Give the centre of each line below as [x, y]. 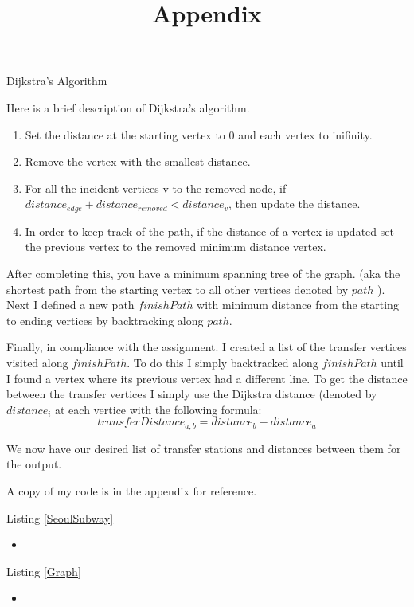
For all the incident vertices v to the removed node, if [156, 188]
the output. [34, 464]
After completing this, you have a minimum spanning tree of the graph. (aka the [203, 273]
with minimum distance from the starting [298, 305]
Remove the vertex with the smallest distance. [138, 161]
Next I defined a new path [70, 305]
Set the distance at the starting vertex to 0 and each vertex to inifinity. [199, 134]
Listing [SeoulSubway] [60, 517]
